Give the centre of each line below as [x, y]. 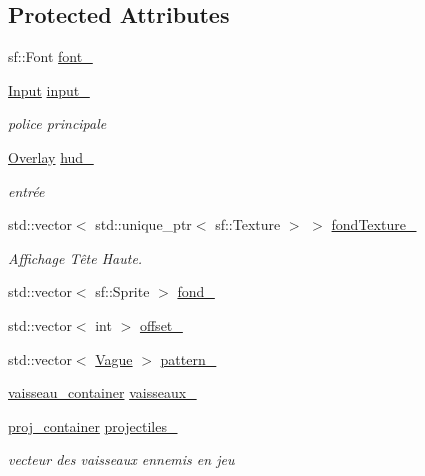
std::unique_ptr [143, 224]
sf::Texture [248, 224]
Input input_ [49, 89]
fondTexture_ [374, 224]
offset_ [161, 324]
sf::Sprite [122, 291]
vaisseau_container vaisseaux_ [102, 392]
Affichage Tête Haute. [75, 257]
